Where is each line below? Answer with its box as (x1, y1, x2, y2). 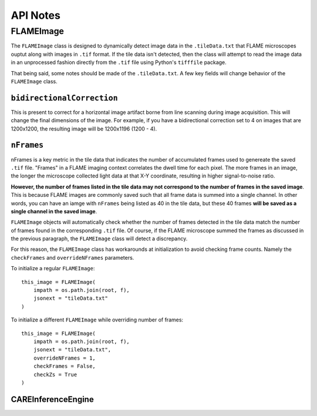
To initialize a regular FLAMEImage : (11, 265, 95, 272)
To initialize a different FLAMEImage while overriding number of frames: (11, 316, 184, 323)
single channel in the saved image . (11, 207, 97, 214)
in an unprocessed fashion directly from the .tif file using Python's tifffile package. (11, 59, 227, 66)
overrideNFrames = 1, (33, 354, 96, 361)
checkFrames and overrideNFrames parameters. (11, 254, 134, 261)
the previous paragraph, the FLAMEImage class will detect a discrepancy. (11, 235, 188, 242)
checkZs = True (33, 371, 77, 378)
